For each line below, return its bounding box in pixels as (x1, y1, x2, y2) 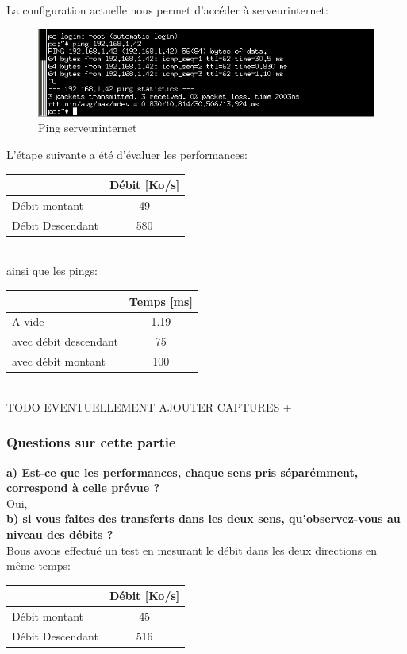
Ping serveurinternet (38, 119, 137, 136)
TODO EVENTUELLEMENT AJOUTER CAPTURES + (6, 398, 292, 415)
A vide (12, 313, 44, 330)
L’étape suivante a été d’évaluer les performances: (6, 145, 248, 162)
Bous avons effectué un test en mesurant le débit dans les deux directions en (6, 541, 378, 558)
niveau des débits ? (6, 525, 113, 542)
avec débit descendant (12, 333, 118, 350)
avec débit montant (12, 353, 106, 370)
